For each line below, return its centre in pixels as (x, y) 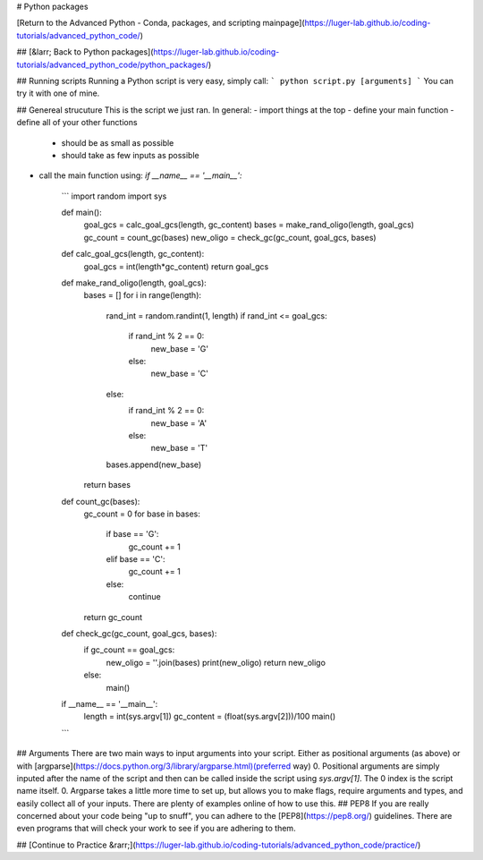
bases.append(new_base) (154, 464)
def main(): (81, 213)
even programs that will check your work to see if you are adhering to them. (156, 829)
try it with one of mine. (58, 93)
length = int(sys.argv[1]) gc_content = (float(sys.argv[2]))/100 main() (210, 717)
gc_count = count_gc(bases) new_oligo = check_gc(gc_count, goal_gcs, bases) (230, 237)
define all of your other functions (77, 123)
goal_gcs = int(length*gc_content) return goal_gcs (176, 266)
